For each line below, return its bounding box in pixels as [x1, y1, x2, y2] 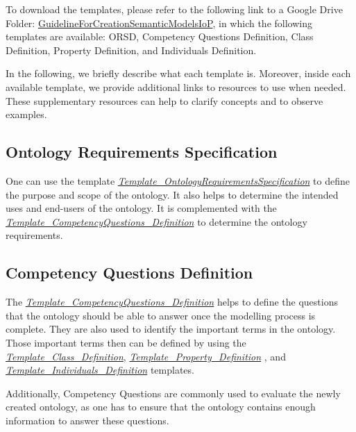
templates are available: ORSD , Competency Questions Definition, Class [6, 29, 314, 44]
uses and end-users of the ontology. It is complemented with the [6, 201, 277, 215]
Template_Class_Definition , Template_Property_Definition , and [6, 349, 286, 363]
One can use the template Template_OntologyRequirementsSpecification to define [6, 173, 350, 188]
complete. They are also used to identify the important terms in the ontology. [6, 322, 336, 336]
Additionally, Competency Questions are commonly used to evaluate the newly [6, 385, 341, 400]
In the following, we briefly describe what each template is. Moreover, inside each [6, 66, 351, 81]
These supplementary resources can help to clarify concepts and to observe [6, 93, 323, 108]
